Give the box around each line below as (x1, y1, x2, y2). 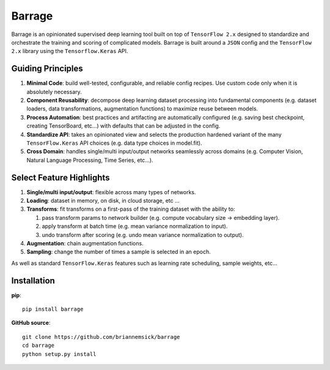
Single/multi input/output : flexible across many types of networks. (26, 188, 196, 195)
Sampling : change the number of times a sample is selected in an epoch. (26, 248, 211, 256)
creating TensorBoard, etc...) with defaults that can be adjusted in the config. (26, 122, 221, 129)
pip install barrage (22, 306, 84, 313)
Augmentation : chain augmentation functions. (26, 240, 144, 247)
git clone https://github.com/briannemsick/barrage (22, 333, 180, 340)
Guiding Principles (11, 63, 84, 74)
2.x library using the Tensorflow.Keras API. (11, 48, 128, 55)
